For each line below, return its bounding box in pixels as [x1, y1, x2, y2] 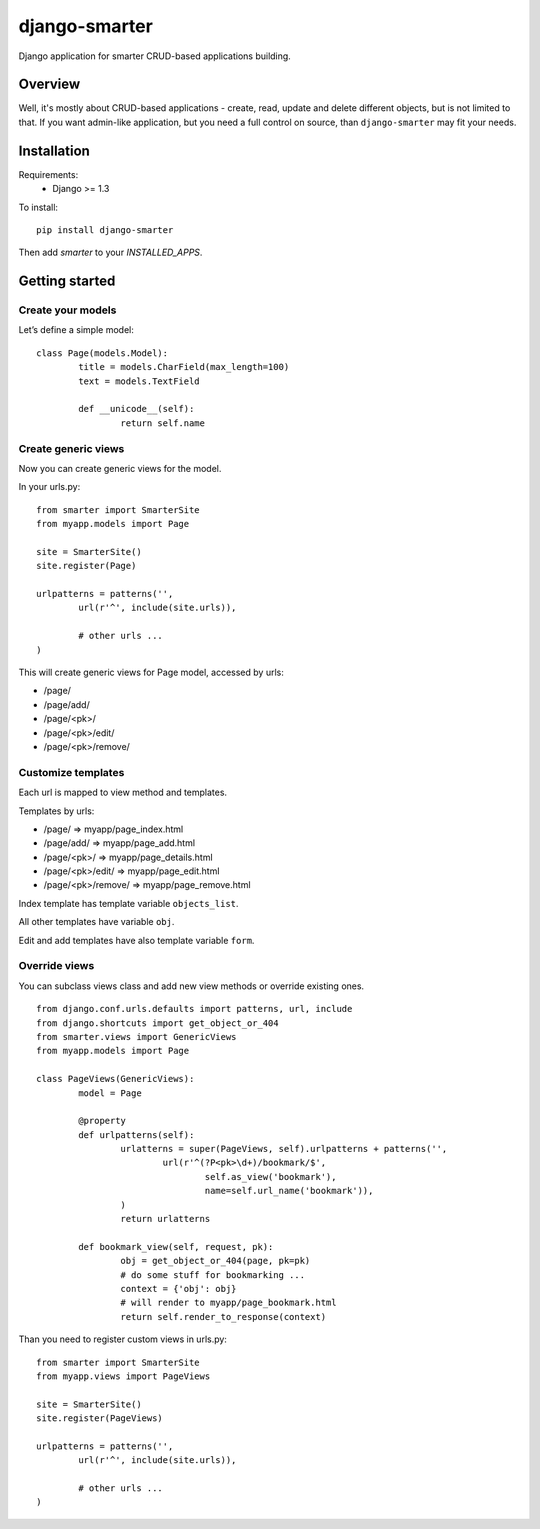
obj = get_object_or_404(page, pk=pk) [120, 1255, 311, 1267]
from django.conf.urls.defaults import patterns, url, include [36, 1003, 353, 1015]
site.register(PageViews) [36, 1413, 164, 1424]
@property [78, 1115, 127, 1127]
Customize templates [18, 765, 125, 779]
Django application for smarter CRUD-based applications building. [18, 50, 292, 62]
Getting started [18, 273, 116, 290]
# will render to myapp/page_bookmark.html [120, 1297, 337, 1309]
